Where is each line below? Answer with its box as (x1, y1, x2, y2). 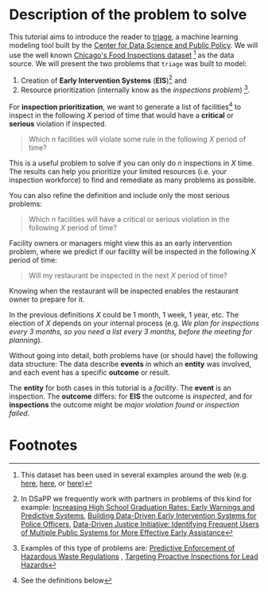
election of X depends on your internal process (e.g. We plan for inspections (9, 318, 259, 328)
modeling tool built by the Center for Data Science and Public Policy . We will (9, 40, 258, 49)
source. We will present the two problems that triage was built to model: (9, 58, 247, 68)
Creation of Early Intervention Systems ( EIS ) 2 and (20, 74, 188, 85)
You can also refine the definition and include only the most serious (9, 190, 230, 200)
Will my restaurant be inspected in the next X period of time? (28, 271, 227, 280)
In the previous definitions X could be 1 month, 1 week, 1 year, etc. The (9, 310, 239, 319)
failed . (9, 408, 30, 418)
